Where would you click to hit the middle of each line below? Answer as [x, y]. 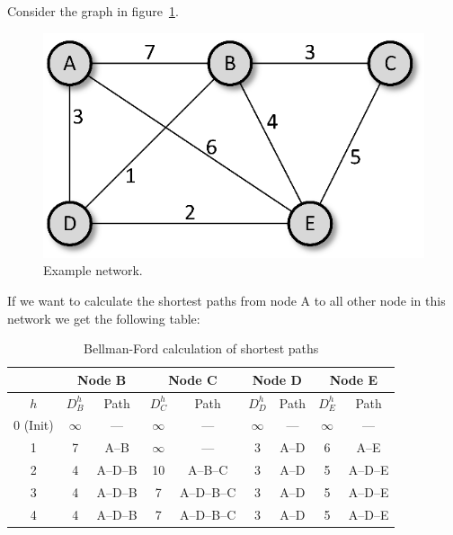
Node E [353, 379]
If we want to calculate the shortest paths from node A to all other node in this [226, 300]
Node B [102, 379]
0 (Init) [34, 425]
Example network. [93, 270]
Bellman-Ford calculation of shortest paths [201, 348]
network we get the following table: [104, 318]
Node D [277, 379]
